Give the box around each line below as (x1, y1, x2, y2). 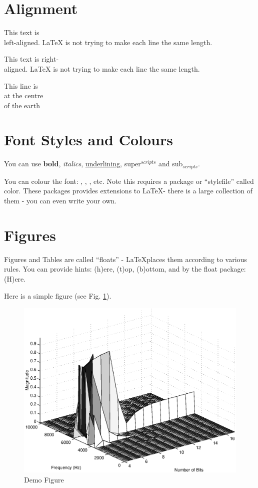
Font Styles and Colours (4, 129, 173, 150)
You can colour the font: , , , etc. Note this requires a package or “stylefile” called (4, 175, 254, 186)
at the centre (4, 90, 43, 101)
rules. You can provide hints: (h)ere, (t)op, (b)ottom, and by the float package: (4, 264, 246, 274)
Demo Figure (24, 474, 64, 484)
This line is (4, 80, 38, 91)
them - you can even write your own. (4, 195, 117, 206)
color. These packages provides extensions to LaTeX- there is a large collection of (4, 185, 252, 196)
